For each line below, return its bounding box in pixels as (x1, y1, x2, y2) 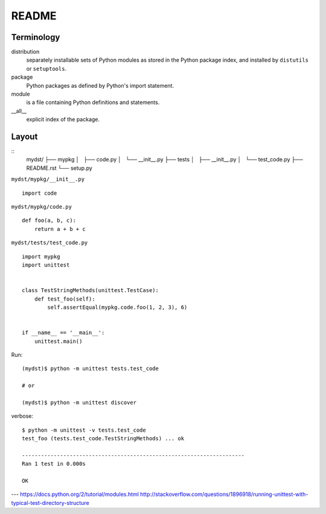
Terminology (11, 32, 60, 42)
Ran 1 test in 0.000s (22, 460, 86, 467)
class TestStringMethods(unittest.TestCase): (22, 287, 159, 294)
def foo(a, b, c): (22, 217, 77, 224)
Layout (11, 132, 38, 142)
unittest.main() (34, 337, 83, 345)
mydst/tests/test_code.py (11, 239, 88, 246)
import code (22, 189, 57, 197)
